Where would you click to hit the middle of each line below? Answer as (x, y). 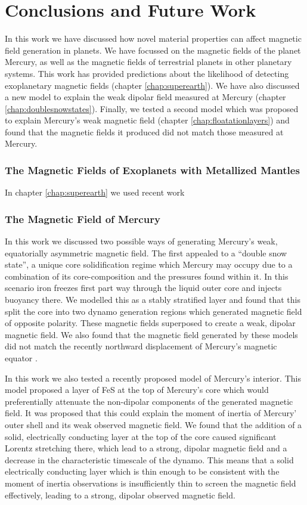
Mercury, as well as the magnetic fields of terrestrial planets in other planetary (148, 62)
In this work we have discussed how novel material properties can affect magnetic (153, 38)
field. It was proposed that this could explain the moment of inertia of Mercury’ (151, 413)
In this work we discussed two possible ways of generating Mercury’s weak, (141, 241)
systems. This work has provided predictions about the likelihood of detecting (147, 73)
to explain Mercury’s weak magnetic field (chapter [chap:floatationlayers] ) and (147, 120)
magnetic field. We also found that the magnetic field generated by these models (151, 334)
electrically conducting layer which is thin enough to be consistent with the (142, 471)
